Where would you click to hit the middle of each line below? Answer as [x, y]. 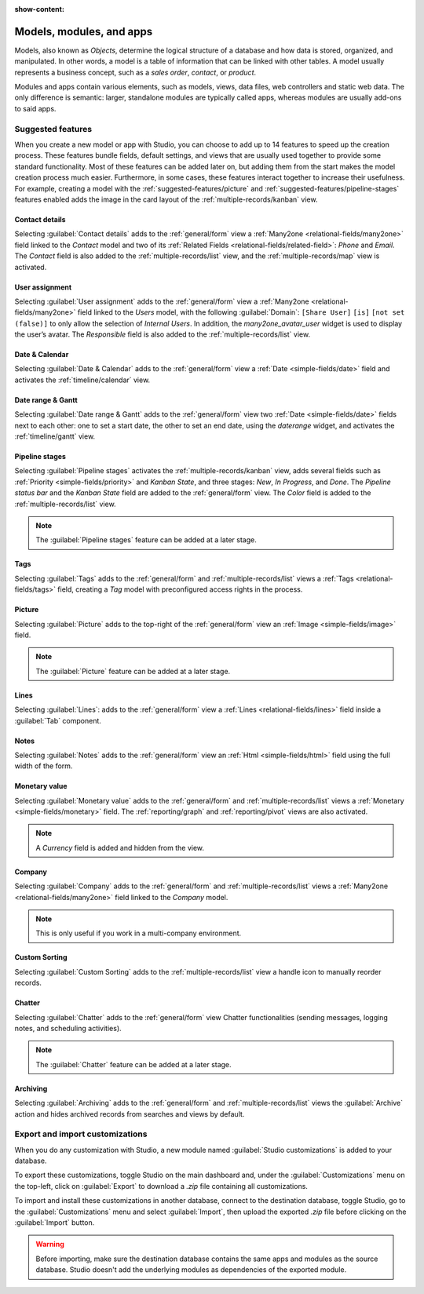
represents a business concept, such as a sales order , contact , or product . [135, 72]
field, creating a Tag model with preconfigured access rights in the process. [180, 589]
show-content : [39, 9]
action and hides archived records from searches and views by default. [130, 1114]
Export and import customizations [81, 1134]
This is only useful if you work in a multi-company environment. [139, 933]
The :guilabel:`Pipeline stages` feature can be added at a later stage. [146, 540]
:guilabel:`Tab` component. [58, 720]
